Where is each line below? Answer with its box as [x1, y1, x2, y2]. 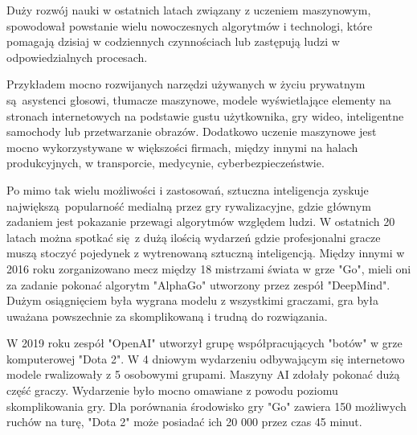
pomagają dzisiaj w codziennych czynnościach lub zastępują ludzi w [6, 33, 340, 50]
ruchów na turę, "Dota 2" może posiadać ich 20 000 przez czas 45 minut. [6, 413, 362, 430]
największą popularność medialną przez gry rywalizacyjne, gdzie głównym [6, 197, 371, 214]
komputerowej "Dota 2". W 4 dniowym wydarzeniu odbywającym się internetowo [6, 350, 405, 367]
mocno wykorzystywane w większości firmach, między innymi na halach [6, 138, 358, 155]
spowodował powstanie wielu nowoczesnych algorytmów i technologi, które [6, 17, 373, 34]
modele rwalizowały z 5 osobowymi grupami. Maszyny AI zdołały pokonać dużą [6, 366, 400, 383]
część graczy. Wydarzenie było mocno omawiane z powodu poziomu [6, 382, 338, 399]
